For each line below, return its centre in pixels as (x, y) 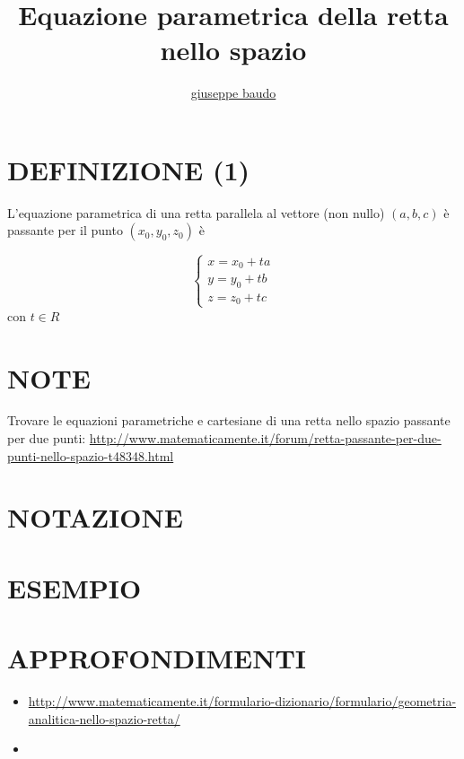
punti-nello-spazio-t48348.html (91, 455)
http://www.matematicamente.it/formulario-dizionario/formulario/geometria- (242, 701)
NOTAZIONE (95, 517)
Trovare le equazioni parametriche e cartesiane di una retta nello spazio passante (229, 420)
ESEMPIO (74, 587)
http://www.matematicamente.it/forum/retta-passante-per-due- (265, 438)
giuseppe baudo (233, 93)
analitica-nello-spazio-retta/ (104, 718)
